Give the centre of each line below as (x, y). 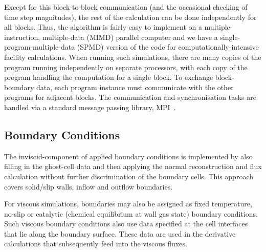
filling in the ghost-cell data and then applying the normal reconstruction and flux (133, 166)
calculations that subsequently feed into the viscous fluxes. (96, 244)
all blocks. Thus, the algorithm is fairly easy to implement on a (103, 27)
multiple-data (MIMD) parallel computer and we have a (130, 37)
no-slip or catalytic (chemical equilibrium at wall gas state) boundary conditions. (131, 213)
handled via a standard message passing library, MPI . (90, 107)
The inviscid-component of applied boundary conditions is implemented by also (128, 156)
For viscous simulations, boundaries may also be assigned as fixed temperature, (128, 204)
